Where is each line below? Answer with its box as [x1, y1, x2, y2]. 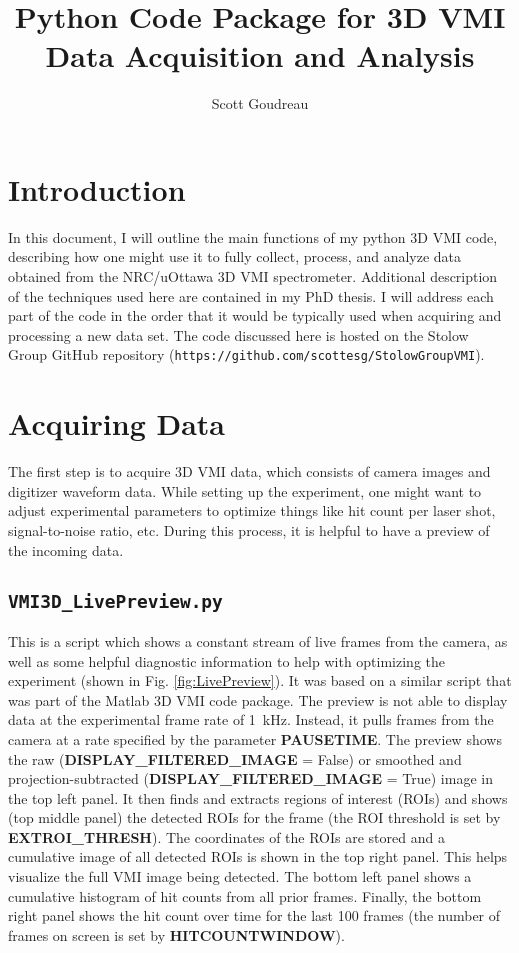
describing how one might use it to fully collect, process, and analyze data [8, 246, 462, 267]
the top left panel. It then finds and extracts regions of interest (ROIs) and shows [8, 787, 508, 808]
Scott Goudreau [211, 93, 309, 114]
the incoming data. [8, 539, 124, 560]
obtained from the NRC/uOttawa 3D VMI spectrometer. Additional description [8, 266, 498, 287]
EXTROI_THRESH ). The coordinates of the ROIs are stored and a [8, 826, 445, 847]
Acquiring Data [8, 403, 226, 444]
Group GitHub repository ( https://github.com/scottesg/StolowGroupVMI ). [8, 344, 485, 365]
